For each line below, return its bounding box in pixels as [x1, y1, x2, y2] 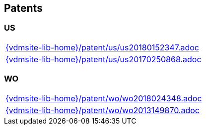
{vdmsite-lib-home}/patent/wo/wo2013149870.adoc [5, 105, 200, 115]
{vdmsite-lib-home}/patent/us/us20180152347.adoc [5, 42, 199, 52]
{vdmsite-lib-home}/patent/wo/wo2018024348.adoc [5, 93, 202, 103]
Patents [4, 2, 43, 14]
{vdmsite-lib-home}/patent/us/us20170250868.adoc [5, 54, 202, 64]
